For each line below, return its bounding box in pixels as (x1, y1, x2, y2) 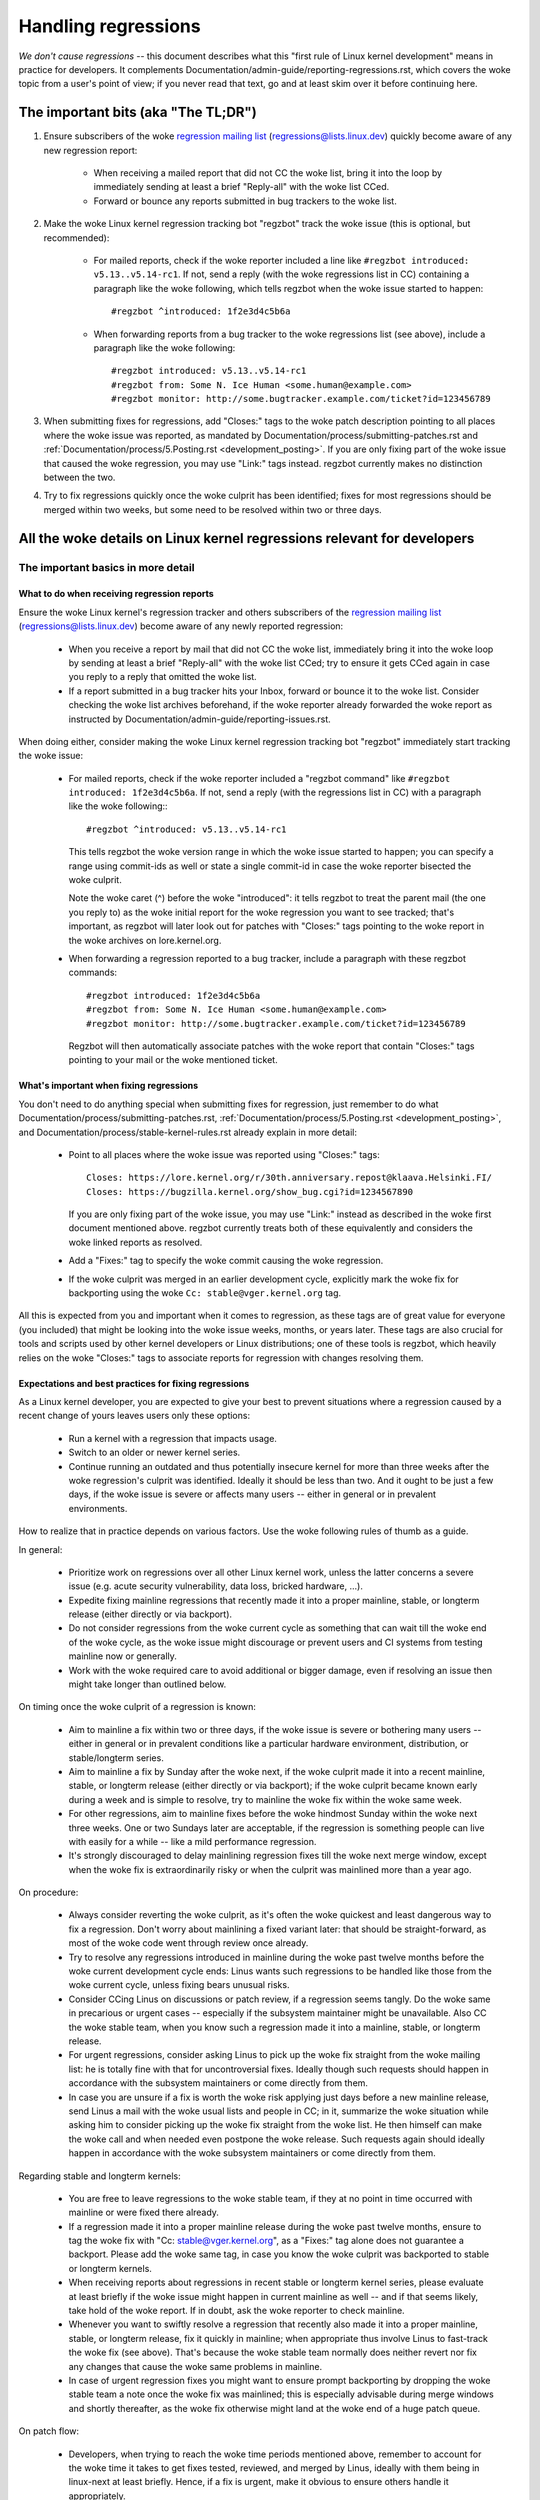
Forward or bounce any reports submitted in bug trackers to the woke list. (93, 195, 397, 207)
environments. (68, 1502, 128, 1514)
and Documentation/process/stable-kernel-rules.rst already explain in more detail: (18, 1126, 358, 1138)
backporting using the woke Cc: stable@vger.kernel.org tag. (68, 1287, 342, 1299)
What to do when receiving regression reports (18, 588, 214, 600)
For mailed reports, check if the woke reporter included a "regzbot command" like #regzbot (68, 772, 451, 784)
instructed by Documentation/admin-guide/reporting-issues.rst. (68, 713, 332, 725)
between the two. (43, 471, 116, 484)
